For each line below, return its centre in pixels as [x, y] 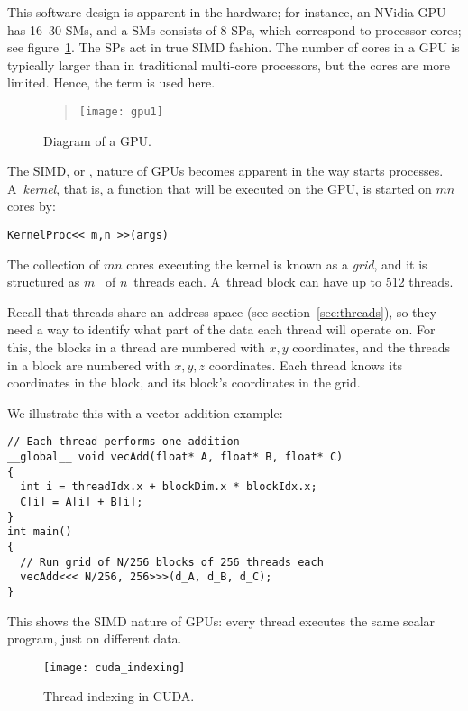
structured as [44, 282]
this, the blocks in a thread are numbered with [136, 347]
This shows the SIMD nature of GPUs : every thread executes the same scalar [221, 620]
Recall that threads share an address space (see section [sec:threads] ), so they [222, 311]
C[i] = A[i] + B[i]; [82, 502]
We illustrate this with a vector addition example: [145, 412]
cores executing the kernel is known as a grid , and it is [277, 264]
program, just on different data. [95, 638]
